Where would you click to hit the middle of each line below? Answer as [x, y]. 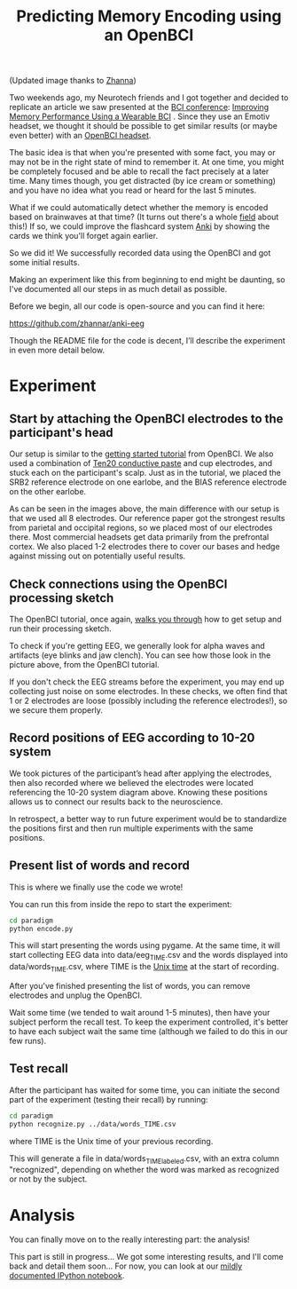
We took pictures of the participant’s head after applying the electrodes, [141, 773]
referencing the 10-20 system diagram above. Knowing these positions [138, 792]
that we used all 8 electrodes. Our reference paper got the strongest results [147, 518]
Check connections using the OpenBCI [118, 584]
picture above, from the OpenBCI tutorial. [84, 664]
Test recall [39, 1068]
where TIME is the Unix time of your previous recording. [111, 1141]
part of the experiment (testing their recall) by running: [109, 1099]
